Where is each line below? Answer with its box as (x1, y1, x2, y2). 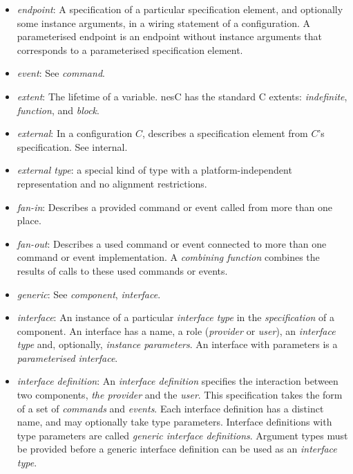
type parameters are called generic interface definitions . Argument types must (17, 428, 348, 442)
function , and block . (17, 102, 99, 117)
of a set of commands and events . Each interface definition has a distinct (17, 401, 324, 415)
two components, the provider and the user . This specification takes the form (17, 388, 343, 402)
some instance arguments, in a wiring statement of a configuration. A (17, 15, 311, 30)
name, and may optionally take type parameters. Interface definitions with (17, 414, 332, 429)
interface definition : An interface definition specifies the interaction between (17, 374, 338, 388)
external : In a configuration (17, 126, 133, 140)
